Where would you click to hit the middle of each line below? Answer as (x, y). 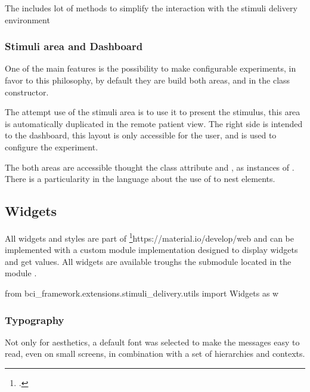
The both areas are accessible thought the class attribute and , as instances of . (150, 167)
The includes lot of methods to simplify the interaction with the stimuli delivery (151, 8)
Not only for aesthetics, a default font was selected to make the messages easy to (152, 342)
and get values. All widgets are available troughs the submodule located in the (148, 261)
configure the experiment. (52, 146)
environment (27, 19)
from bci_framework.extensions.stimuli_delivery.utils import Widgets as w (142, 293)
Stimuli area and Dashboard (74, 46)
